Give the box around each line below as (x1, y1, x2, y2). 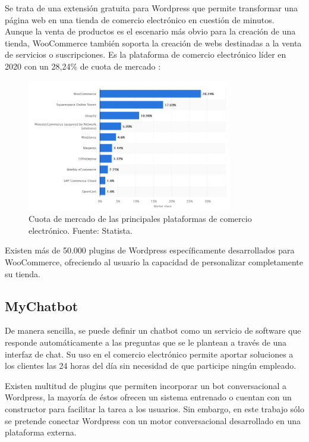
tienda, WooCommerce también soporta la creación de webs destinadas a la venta (5, 36, 302, 49)
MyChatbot (5, 296, 78, 315)
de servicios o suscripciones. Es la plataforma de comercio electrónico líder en (5, 48, 286, 61)
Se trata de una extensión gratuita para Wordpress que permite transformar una (5, 2, 298, 14)
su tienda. (5, 267, 40, 280)
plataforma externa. (5, 426, 77, 438)
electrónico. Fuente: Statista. (29, 224, 133, 236)
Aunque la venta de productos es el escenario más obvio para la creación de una (5, 25, 296, 37)
